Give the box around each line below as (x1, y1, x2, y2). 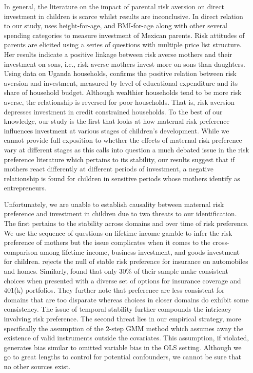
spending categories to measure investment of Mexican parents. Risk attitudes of (4, 30, 245, 40)
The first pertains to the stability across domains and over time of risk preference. (4, 218, 249, 228)
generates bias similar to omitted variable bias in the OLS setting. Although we (4, 342, 242, 352)
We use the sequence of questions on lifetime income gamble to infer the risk (4, 227, 233, 238)
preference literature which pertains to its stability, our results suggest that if (4, 154, 235, 164)
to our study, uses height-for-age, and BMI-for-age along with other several (4, 20, 228, 31)
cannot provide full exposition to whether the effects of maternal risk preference (4, 135, 242, 145)
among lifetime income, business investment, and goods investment (40, 246, 240, 257)
